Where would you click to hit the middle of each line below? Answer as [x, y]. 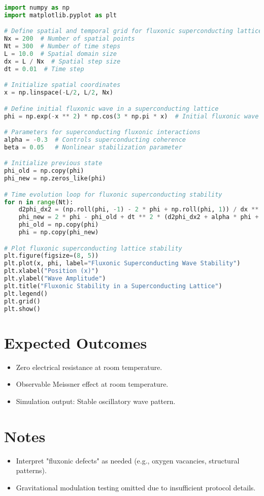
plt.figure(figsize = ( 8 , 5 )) [52, 256]
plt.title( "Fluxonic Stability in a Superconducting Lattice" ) [113, 286]
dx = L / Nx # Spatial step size [62, 61]
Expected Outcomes [76, 342]
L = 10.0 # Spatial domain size [60, 54]
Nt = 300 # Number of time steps [62, 46]
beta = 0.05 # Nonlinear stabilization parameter [93, 147]
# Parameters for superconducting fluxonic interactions [102, 132]
